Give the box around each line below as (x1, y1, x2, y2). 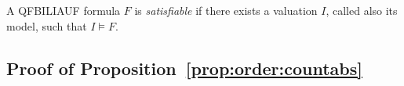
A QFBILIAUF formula (6, 2, 121, 18)
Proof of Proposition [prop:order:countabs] (6, 56, 362, 80)
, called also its (326, 2, 398, 18)
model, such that (6, 17, 87, 34)
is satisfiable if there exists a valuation (134, 2, 318, 18)
